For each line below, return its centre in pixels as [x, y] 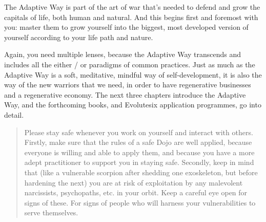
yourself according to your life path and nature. [79, 37]
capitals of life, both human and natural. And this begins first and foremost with [131, 17]
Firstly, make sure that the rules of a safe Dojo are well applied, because [138, 142]
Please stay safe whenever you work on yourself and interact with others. [139, 132]
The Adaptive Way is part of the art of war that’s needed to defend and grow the [132, 7]
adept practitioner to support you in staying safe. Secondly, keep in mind [139, 162]
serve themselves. [51, 212]
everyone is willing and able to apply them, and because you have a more [139, 152]
